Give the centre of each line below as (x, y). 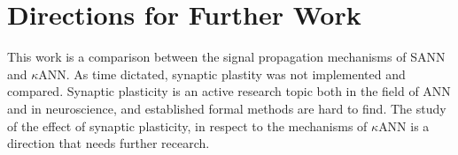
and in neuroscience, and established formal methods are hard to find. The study (227, 108)
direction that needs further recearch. (109, 143)
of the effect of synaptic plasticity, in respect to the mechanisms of (187, 125)
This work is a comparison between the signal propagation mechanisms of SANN (226, 57)
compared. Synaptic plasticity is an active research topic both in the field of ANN (229, 91)
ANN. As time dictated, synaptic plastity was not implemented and (222, 74)
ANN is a (404, 125)
